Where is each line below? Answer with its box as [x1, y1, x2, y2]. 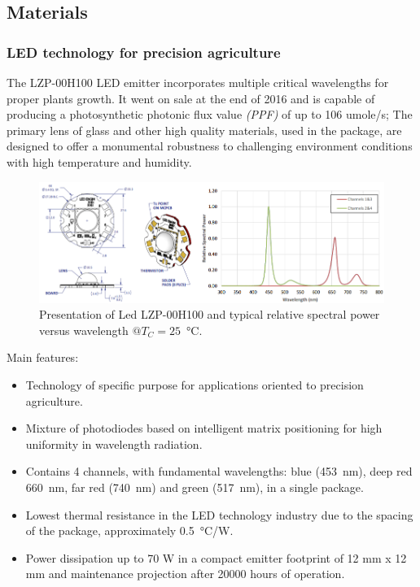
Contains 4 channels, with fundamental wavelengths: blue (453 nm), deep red [25, 463, 413, 480]
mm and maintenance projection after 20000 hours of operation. [25, 565, 345, 582]
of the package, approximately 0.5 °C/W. [25, 522, 234, 539]
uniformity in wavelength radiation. [25, 435, 203, 452]
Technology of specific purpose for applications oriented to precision [25, 376, 364, 393]
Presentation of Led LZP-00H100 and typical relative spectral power [39, 306, 380, 323]
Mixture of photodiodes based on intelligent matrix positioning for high [25, 420, 383, 437]
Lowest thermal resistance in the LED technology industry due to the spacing [25, 506, 413, 523]
